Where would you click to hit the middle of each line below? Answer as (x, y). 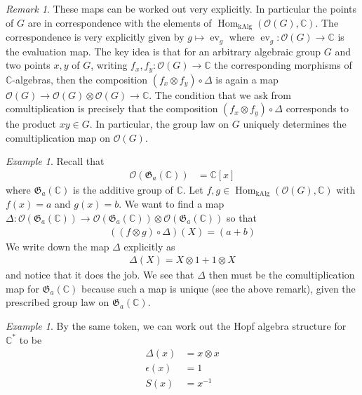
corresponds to (317, 108)
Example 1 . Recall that (55, 161)
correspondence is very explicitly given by (95, 37)
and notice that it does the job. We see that (100, 275)
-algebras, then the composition (80, 79)
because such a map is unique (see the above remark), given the (218, 288)
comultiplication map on (58, 137)
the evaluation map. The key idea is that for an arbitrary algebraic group (163, 51)
